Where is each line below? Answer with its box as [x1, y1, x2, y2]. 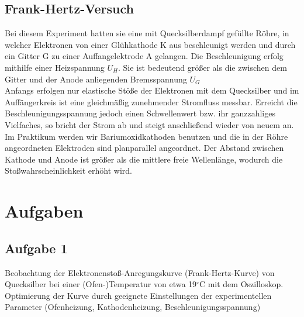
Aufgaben [5, 199, 84, 223]
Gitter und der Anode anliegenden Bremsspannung [5, 73, 187, 85]
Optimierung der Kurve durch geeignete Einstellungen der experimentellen [5, 289, 272, 301]
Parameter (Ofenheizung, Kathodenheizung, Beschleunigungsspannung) [5, 301, 261, 313]
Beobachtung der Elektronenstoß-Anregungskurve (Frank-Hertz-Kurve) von [5, 266, 275, 278]
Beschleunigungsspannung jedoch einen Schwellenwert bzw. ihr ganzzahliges [5, 107, 275, 119]
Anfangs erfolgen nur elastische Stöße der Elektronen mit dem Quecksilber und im [5, 84, 299, 97]
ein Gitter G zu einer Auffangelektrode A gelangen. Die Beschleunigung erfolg [5, 50, 284, 62]
